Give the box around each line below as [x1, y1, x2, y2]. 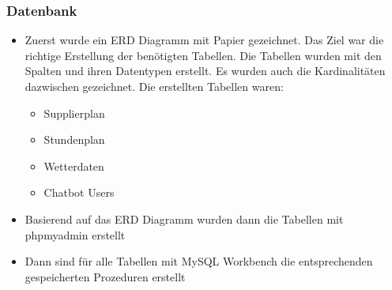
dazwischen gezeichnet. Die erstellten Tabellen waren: [24, 78, 284, 94]
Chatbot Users [43, 184, 115, 201]
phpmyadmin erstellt [24, 226, 126, 243]
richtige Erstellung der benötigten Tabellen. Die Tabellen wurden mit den [24, 47, 382, 63]
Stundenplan [43, 131, 105, 148]
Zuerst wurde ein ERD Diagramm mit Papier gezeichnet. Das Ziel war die [24, 32, 384, 48]
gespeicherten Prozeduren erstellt [24, 268, 186, 284]
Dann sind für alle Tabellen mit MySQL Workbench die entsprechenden [24, 253, 373, 269]
